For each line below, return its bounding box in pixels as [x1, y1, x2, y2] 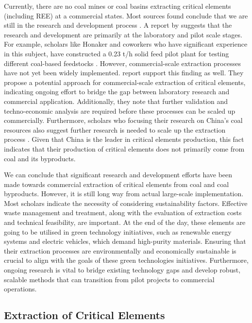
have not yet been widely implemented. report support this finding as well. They [4, 68, 244, 78]
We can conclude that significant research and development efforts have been [4, 170, 233, 180]
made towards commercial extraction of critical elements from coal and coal [4, 179, 229, 189]
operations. [4, 284, 37, 294]
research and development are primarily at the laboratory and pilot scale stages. [4, 29, 242, 39]
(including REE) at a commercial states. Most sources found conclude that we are [4, 10, 248, 20]
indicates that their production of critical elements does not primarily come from [4, 143, 245, 153]
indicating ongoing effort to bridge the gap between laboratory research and [4, 86, 230, 97]
